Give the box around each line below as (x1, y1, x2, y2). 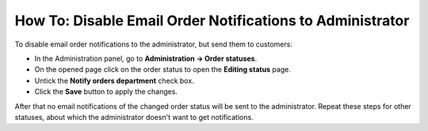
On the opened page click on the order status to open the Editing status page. (34, 65, 291, 74)
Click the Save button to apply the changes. (34, 87, 178, 96)
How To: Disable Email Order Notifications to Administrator (14, 12, 410, 29)
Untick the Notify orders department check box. (34, 76, 194, 85)
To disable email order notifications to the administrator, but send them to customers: (14, 39, 293, 49)
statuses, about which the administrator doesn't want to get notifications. (14, 112, 254, 122)
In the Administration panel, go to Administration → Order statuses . (34, 54, 258, 63)
